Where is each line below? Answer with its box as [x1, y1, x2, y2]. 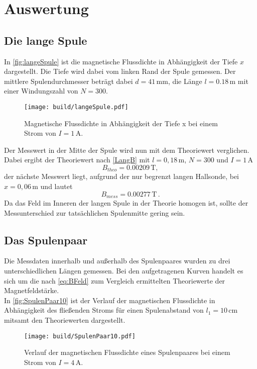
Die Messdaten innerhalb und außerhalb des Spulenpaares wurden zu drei [4, 255, 230, 266]
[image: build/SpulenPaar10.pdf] [24, 332, 136, 340]
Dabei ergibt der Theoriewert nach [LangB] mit [4, 154, 150, 165]
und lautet [40, 181, 73, 192]
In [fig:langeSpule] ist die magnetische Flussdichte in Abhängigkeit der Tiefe [4, 56, 238, 66]
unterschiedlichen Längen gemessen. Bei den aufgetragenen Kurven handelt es [4, 265, 243, 276]
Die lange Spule [4, 32, 87, 48]
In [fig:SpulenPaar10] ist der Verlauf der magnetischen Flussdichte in [4, 295, 215, 305]
